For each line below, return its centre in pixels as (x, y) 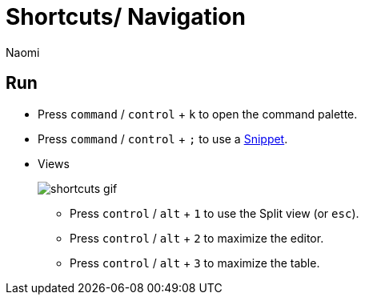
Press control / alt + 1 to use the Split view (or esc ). (215, 213)
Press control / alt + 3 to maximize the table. (195, 263)
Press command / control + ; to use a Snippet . (163, 138)
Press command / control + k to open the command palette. (198, 114)
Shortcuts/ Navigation (126, 17)
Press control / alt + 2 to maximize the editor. (197, 238)
